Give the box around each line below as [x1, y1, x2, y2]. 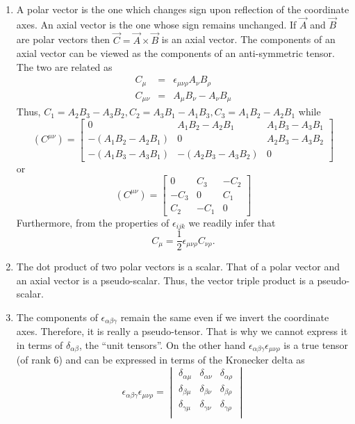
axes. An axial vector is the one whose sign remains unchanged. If [16, 17, 297, 31]
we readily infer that [188, 215, 276, 229]
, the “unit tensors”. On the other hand [79, 337, 246, 352]
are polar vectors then [16, 32, 110, 47]
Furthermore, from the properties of [16, 215, 170, 229]
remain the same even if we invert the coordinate [120, 309, 329, 324]
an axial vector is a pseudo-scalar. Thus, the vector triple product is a [16, 272, 314, 287]
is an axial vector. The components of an [161, 32, 336, 47]
